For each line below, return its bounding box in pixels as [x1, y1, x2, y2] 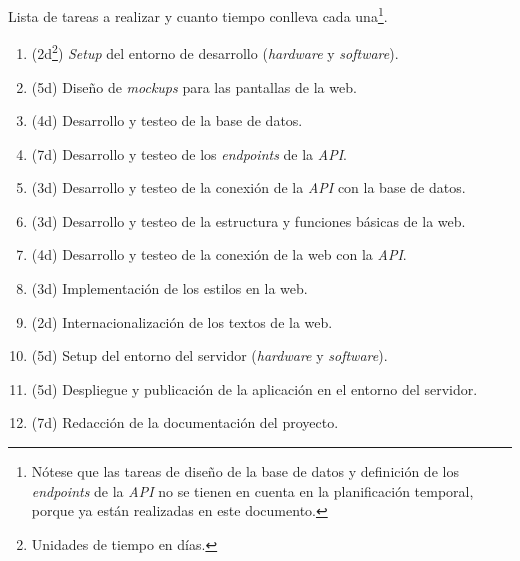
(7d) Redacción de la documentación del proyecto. [31, 412, 339, 433]
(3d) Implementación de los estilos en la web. [31, 278, 308, 299]
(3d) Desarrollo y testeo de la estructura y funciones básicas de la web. [31, 210, 466, 231]
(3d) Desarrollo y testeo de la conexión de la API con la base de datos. [31, 177, 466, 198]
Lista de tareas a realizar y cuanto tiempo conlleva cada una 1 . [8, 3, 388, 26]
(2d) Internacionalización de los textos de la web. [31, 311, 333, 332]
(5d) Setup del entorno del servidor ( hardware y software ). [31, 345, 388, 366]
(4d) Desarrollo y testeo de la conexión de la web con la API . [31, 244, 407, 265]
